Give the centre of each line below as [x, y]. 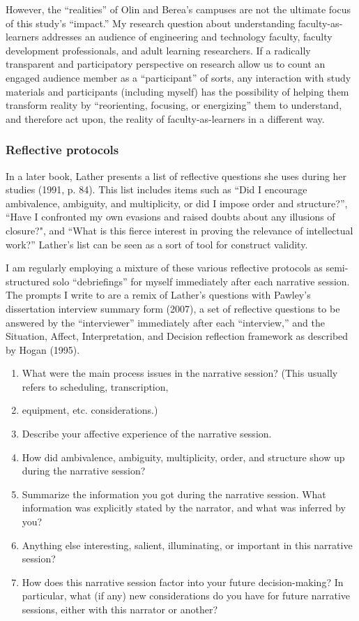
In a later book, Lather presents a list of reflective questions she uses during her [176, 175]
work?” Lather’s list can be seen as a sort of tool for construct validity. [157, 244]
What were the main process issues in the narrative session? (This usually [180, 373]
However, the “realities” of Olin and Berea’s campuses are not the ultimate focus [178, 9]
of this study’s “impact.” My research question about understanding [151, 23]
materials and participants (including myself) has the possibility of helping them [177, 91]
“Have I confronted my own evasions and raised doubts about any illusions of [170, 217]
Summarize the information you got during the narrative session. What [174, 494]
